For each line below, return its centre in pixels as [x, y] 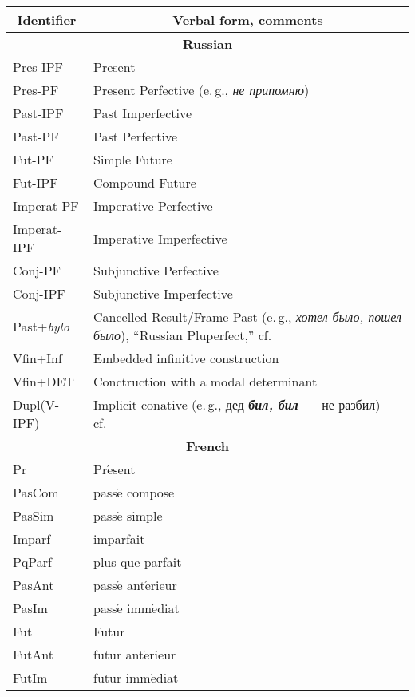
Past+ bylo [41, 326]
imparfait [119, 539]
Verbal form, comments [248, 20]
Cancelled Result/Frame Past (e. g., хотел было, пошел [247, 317]
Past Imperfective [143, 113]
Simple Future [133, 159]
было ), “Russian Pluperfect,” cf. [183, 335]
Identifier [47, 20]
